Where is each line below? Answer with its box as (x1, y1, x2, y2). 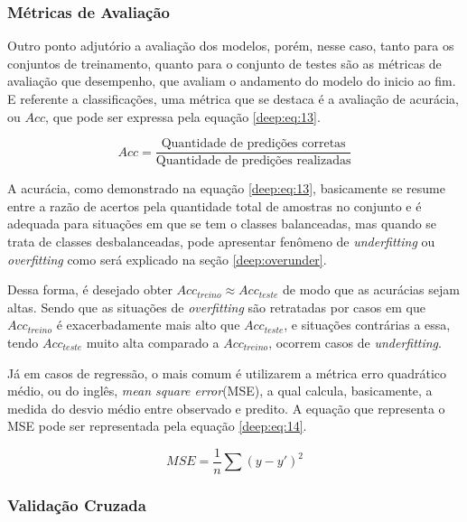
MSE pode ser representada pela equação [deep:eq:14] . (7, 416, 307, 435)
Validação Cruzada (7, 493, 146, 516)
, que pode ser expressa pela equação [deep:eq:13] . (45, 107, 321, 126)
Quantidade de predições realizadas (155, 154, 351, 168)
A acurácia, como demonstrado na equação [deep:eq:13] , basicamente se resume (7, 179, 445, 198)
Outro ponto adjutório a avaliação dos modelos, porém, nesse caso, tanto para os (7, 36, 454, 55)
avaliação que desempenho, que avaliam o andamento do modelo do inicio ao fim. (7, 71, 456, 90)
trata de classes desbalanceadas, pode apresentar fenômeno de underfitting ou (7, 232, 435, 251)
